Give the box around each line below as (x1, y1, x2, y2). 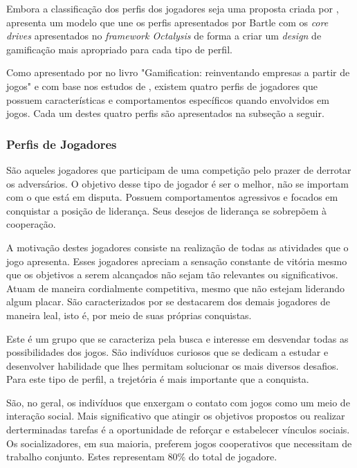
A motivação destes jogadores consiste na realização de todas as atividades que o (6, 240, 349, 254)
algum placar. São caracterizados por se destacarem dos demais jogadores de (6, 294, 331, 309)
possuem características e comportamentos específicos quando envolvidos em (6, 92, 329, 107)
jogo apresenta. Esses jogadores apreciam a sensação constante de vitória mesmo (6, 253, 347, 268)
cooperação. (6, 217, 56, 231)
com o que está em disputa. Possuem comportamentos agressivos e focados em (6, 190, 338, 204)
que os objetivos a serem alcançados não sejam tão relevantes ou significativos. (6, 267, 338, 282)
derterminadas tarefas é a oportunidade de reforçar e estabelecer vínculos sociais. (6, 422, 350, 437)
